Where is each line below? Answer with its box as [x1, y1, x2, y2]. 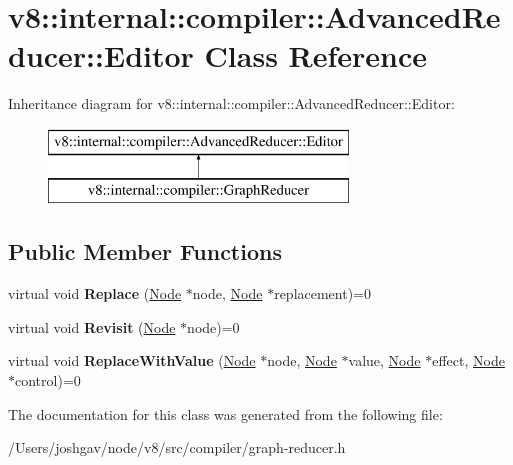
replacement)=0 [274, 283, 372, 304]
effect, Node [432, 350, 505, 371]
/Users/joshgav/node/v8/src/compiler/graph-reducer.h [8, 437, 346, 458]
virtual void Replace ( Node [8, 283, 182, 304]
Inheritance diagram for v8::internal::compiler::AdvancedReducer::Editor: [8, 93, 455, 114]
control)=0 [15, 370, 81, 391]
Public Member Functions [8, 236, 282, 267]
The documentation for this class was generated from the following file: [8, 403, 443, 424]
